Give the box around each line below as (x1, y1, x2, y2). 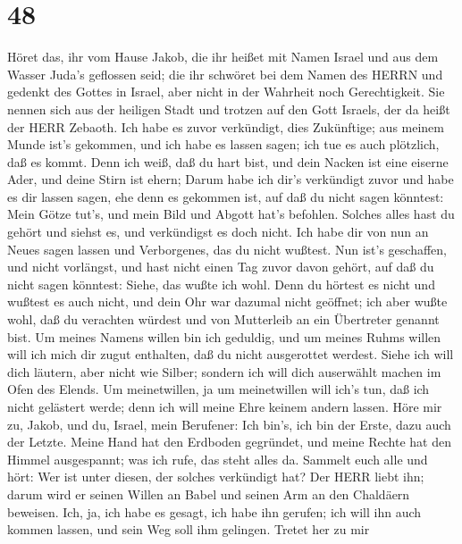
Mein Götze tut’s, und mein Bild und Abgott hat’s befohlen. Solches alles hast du (7, 205, 455, 223)
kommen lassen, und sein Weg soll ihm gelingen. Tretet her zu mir (7, 520, 370, 539)
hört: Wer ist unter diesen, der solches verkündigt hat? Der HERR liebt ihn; (7, 467, 424, 486)
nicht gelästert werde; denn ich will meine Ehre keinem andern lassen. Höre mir (7, 398, 442, 415)
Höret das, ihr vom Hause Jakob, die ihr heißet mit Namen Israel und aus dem (7, 47, 439, 66)
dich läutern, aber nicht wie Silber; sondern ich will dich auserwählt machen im (7, 362, 441, 381)
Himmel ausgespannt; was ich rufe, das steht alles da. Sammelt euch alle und (7, 449, 428, 468)
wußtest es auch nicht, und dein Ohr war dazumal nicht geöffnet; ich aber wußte (7, 292, 448, 311)
